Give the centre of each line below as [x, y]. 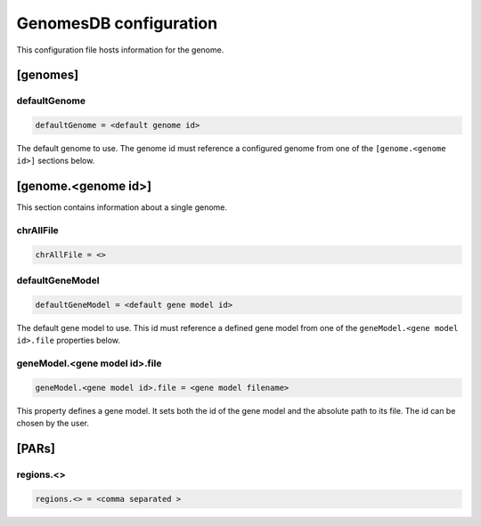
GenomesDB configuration [117, 23]
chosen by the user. [53, 424]
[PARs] [36, 449]
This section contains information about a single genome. [122, 207]
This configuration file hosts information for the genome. [120, 50]
